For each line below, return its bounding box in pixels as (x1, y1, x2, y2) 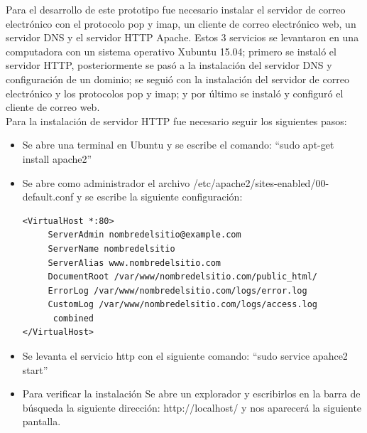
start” (22, 362, 48, 377)
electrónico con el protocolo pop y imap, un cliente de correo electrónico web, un (6, 16, 356, 31)
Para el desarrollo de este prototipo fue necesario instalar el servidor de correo (6, 2, 346, 16)
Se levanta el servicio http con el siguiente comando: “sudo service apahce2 (22, 348, 348, 363)
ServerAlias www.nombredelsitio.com (48, 257, 221, 268)
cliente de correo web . (6, 100, 100, 114)
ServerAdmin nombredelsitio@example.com (48, 230, 241, 240)
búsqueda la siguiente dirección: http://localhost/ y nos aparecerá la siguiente (22, 400, 362, 415)
